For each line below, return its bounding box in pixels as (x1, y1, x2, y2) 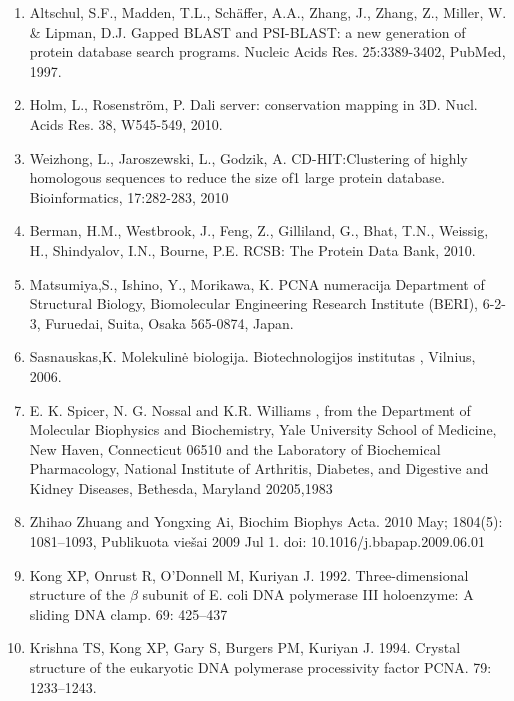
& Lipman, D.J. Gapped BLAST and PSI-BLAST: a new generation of (29, 21, 466, 42)
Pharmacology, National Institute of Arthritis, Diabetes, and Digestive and (29, 458, 489, 479)
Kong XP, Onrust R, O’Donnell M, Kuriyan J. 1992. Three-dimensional (29, 564, 469, 585)
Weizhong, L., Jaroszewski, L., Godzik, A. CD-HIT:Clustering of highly (29, 147, 468, 168)
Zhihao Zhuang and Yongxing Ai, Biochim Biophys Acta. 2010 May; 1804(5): (29, 511, 503, 532)
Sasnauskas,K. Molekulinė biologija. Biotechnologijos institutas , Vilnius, (29, 346, 476, 367)
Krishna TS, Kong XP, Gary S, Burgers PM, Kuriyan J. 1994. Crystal (29, 637, 461, 658)
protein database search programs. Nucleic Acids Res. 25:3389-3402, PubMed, (29, 41, 506, 62)
